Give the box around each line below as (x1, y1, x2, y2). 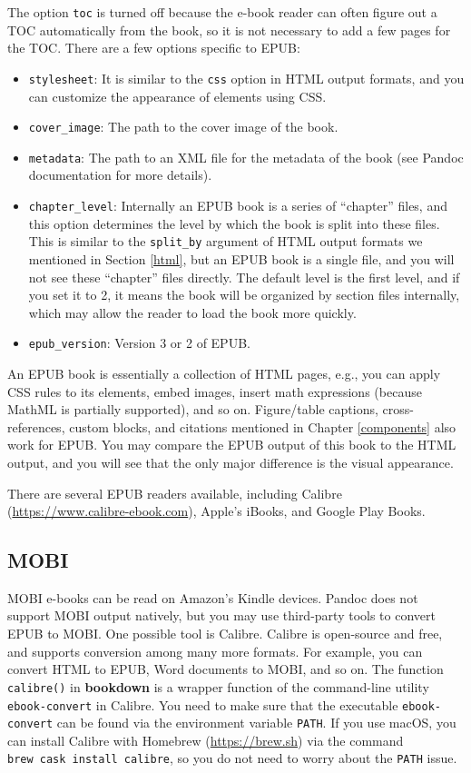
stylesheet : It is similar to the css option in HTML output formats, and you (28, 68, 465, 87)
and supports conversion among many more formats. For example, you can (7, 641, 423, 660)
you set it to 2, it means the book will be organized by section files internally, (28, 285, 460, 304)
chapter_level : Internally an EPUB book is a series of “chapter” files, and (28, 196, 447, 214)
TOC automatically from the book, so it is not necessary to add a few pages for (7, 20, 451, 39)
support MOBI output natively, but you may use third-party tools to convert (7, 606, 436, 625)
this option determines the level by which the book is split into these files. (28, 213, 440, 233)
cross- (382, 400, 414, 419)
